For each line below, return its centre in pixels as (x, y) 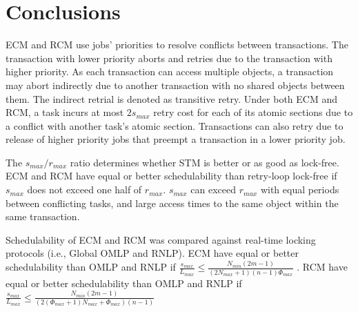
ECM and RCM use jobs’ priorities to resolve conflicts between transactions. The (177, 45)
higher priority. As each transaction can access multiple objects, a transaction (170, 71)
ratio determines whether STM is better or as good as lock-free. (205, 162)
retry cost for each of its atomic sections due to (253, 112)
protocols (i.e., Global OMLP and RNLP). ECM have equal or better (152, 253)
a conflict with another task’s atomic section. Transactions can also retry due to (175, 125)
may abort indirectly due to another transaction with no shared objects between (175, 85)
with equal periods (300, 189)
